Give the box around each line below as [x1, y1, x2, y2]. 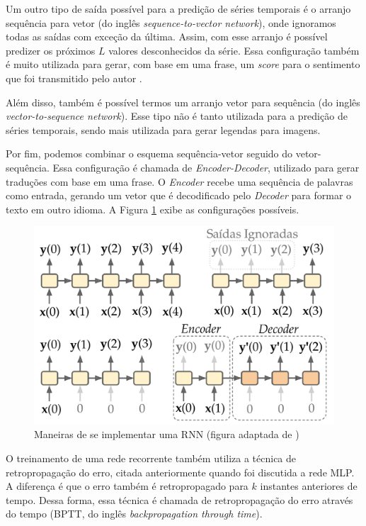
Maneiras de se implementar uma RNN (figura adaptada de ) [34, 427, 299, 442]
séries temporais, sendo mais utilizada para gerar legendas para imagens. [6, 122, 321, 137]
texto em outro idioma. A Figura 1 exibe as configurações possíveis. [6, 201, 299, 216]
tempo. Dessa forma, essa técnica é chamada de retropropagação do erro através [6, 492, 353, 507]
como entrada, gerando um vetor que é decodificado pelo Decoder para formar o [6, 188, 352, 203]
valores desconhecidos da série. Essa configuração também [108, 43, 360, 57]
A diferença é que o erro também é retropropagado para [6, 479, 248, 493]
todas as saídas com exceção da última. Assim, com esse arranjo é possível [6, 29, 328, 44]
